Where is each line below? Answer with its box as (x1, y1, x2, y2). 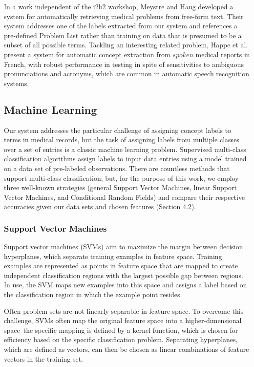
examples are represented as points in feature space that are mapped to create (4, 260, 238, 271)
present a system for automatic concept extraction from (4, 49, 170, 59)
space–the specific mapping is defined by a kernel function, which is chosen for (4, 324, 238, 335)
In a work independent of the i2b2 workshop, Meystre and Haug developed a (4, 1, 233, 11)
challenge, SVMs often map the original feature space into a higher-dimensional (4, 315, 242, 325)
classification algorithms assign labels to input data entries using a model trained (4, 153, 247, 164)
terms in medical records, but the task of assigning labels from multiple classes (4, 134, 239, 145)
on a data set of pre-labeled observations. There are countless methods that (4, 163, 230, 173)
